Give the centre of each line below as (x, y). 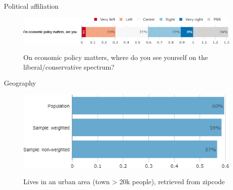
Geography (20, 83)
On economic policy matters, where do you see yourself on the (116, 57)
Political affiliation (31, 6)
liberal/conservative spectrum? (69, 66)
